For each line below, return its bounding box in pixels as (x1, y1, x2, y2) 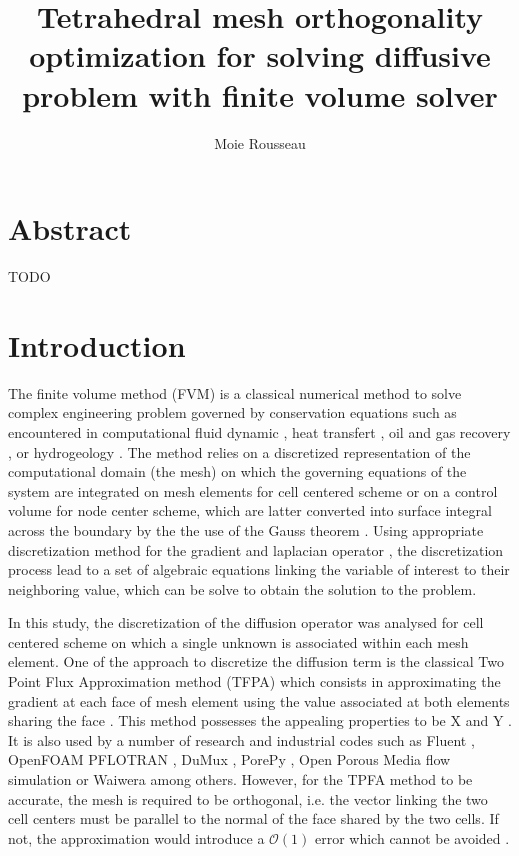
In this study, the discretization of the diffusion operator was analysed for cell (8, 612, 484, 633)
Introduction (8, 324, 186, 365)
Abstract (8, 208, 132, 249)
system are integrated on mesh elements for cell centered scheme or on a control (8, 480, 498, 501)
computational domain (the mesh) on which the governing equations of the (8, 461, 467, 482)
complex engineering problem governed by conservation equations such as (8, 402, 457, 423)
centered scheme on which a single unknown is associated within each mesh (8, 631, 469, 652)
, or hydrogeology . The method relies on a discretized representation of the (8, 441, 471, 462)
